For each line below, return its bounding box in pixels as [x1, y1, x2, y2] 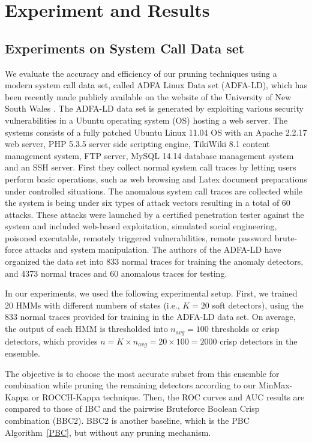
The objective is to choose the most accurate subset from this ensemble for [5, 367, 280, 379]
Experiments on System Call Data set [5, 38, 245, 57]
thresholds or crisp [211, 322, 280, 335]
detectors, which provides [5, 334, 98, 347]
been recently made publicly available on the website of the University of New [5, 90, 292, 103]
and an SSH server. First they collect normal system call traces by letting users [5, 161, 296, 173]
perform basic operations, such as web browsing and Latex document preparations [5, 172, 307, 185]
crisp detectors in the [220, 334, 298, 347]
